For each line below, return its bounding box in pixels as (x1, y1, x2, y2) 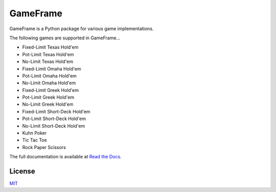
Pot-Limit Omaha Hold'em (22, 73, 77, 79)
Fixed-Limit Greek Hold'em (22, 87, 79, 93)
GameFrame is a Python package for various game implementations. (9, 26, 154, 32)
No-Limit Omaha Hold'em (22, 80, 76, 86)
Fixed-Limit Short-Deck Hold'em (22, 108, 90, 114)
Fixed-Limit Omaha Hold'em (22, 65, 81, 71)
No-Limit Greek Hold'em (22, 101, 74, 107)
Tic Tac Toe (22, 137, 47, 143)
